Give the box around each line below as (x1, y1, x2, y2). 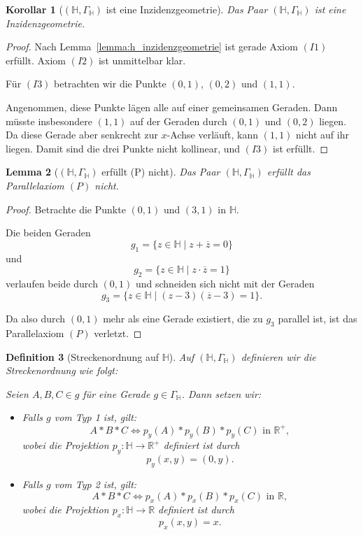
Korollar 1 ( (6, 2, 63, 16)
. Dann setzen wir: (181, 386, 262, 401)
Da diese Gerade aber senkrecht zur (6, 127, 158, 142)
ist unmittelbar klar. (98, 52, 186, 67)
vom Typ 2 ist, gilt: (54, 476, 137, 491)
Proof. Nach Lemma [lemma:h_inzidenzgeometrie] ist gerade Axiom (6, 39, 298, 54)
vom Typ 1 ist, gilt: (54, 410, 137, 425)
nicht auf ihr (296, 127, 349, 142)
